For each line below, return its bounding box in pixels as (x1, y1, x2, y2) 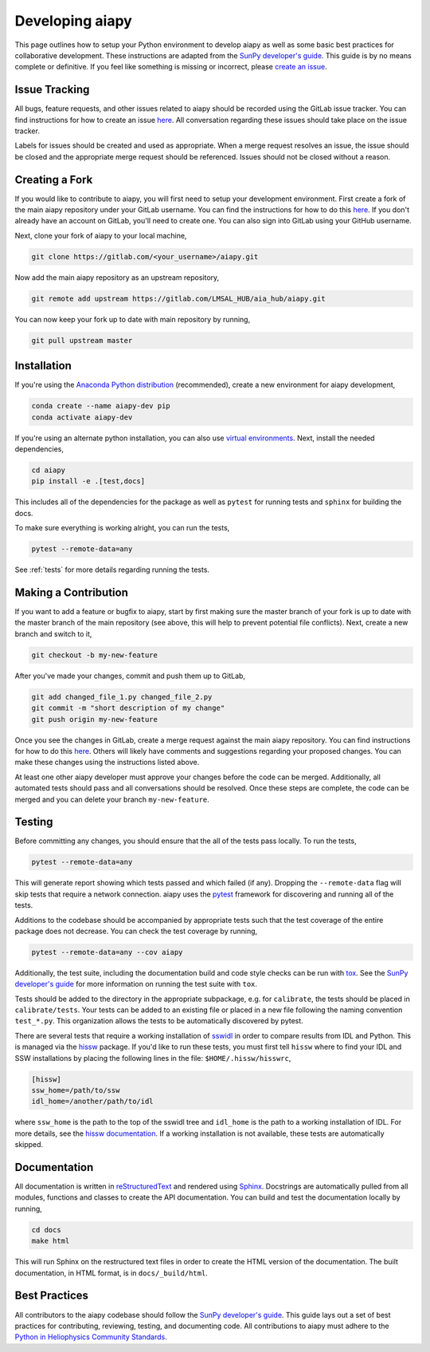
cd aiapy (31, 466, 66, 475)
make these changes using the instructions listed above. (14, 758, 200, 767)
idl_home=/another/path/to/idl (31, 1097, 154, 1106)
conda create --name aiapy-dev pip (31, 401, 170, 411)
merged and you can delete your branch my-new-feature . (14, 794, 210, 804)
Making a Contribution (14, 585, 129, 599)
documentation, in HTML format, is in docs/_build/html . (14, 1268, 209, 1278)
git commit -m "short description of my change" (31, 704, 225, 713)
